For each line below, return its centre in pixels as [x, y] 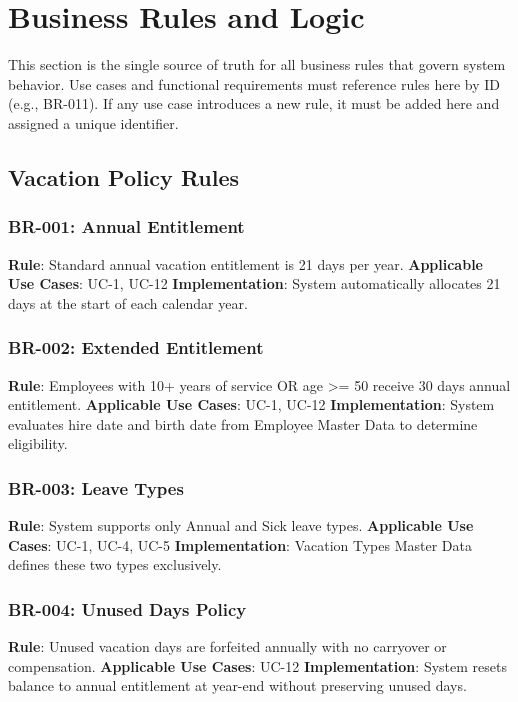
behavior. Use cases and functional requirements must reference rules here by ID [254, 83]
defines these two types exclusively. [115, 564]
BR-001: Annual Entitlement [126, 226]
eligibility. [38, 443]
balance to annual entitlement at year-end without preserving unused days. [237, 685]
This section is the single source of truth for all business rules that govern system [257, 64]
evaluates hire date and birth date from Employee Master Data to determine [243, 423]
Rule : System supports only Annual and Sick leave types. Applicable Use [241, 525]
